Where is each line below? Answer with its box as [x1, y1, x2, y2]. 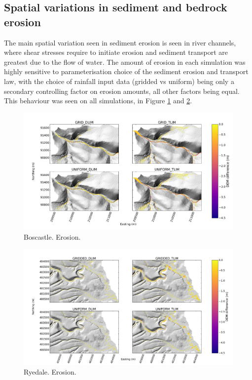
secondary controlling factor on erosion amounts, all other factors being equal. [4, 85, 240, 96]
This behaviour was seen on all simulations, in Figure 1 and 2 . [4, 95, 192, 106]
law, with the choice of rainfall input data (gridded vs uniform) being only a [4, 76, 234, 86]
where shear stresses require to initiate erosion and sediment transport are [4, 47, 228, 57]
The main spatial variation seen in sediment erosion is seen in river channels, [4, 37, 236, 47]
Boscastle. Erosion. [24, 231, 81, 242]
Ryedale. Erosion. [24, 366, 76, 377]
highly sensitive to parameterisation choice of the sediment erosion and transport [4, 66, 249, 77]
